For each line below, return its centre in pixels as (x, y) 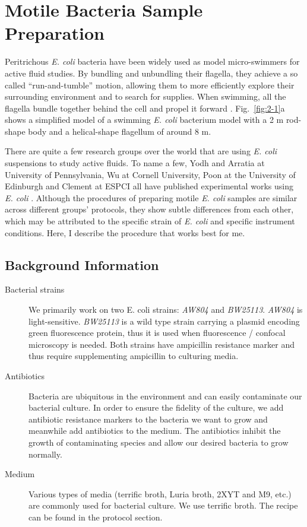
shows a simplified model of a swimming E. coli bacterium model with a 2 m (144, 120)
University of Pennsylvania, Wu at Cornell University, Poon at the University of (150, 174)
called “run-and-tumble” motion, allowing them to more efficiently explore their (150, 85)
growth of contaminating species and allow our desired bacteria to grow (159, 442)
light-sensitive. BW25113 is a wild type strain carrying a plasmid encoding (164, 321)
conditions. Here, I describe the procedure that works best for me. (125, 232)
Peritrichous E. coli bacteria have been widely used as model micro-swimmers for (152, 61)
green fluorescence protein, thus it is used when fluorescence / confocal (157, 333)
